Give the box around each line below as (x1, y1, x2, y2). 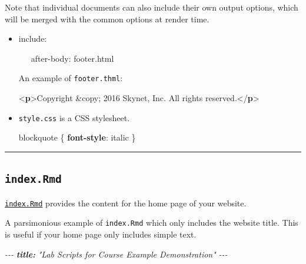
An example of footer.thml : (18, 72, 123, 84)
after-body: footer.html (31, 52, 114, 64)
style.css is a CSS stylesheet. (18, 111, 130, 123)
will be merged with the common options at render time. (5, 12, 209, 25)
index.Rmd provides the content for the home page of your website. (5, 196, 247, 209)
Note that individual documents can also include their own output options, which (5, 1, 298, 13)
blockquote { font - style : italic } (18, 131, 136, 143)
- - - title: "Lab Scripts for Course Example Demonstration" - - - (5, 248, 228, 260)
